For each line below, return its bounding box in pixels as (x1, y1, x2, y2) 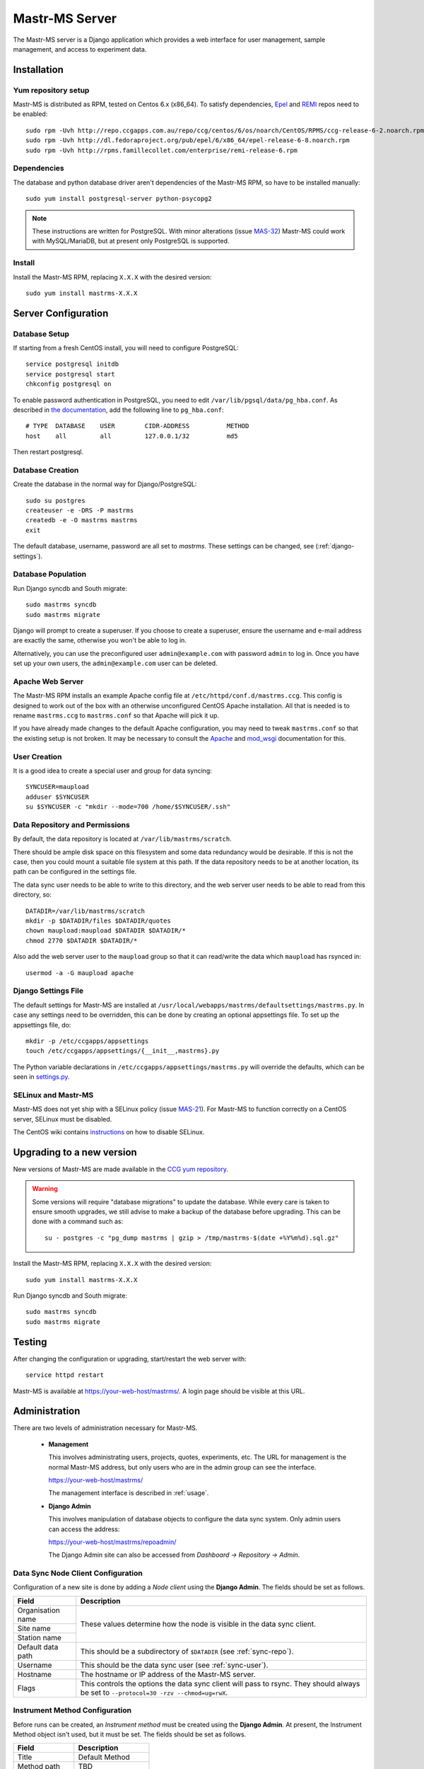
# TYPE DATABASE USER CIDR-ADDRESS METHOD (25, 422, 249, 430)
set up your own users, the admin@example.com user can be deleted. (13, 659, 218, 668)
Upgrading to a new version (13, 1146, 137, 1158)
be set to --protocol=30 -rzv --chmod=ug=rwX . (80, 1688, 228, 1698)
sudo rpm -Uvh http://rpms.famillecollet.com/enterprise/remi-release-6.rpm (25, 146, 298, 154)
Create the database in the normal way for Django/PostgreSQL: (13, 480, 197, 488)
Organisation (17, 1605, 60, 1615)
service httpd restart (25, 1371, 105, 1379)
